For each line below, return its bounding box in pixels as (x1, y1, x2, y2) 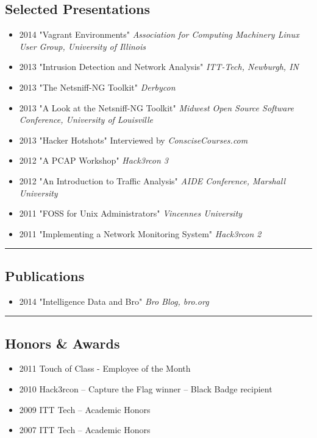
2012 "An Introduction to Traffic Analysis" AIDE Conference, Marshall (19, 174, 285, 187)
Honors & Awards (5, 333, 120, 352)
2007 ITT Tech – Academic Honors (19, 423, 151, 436)
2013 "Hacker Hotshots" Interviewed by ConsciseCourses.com (19, 133, 248, 146)
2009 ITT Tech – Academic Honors (19, 403, 151, 415)
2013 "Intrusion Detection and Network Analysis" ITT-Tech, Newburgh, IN (19, 60, 299, 73)
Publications (5, 266, 85, 285)
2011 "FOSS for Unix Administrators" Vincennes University (19, 207, 243, 220)
